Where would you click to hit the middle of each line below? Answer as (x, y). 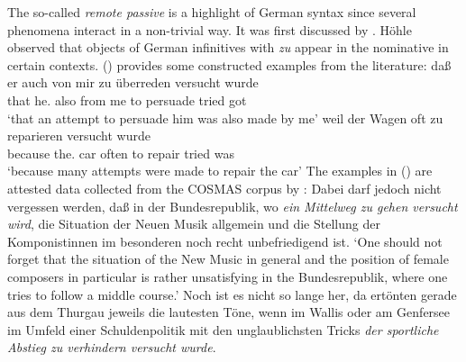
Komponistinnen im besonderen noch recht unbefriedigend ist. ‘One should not (225, 241)
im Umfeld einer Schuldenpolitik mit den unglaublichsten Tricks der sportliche (223, 329)
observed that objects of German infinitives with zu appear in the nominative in (228, 47)
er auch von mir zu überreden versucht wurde (133, 82)
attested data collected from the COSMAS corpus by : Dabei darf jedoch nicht (224, 188)
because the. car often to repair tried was (121, 153)
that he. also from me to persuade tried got (127, 100)
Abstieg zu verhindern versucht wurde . (112, 347)
